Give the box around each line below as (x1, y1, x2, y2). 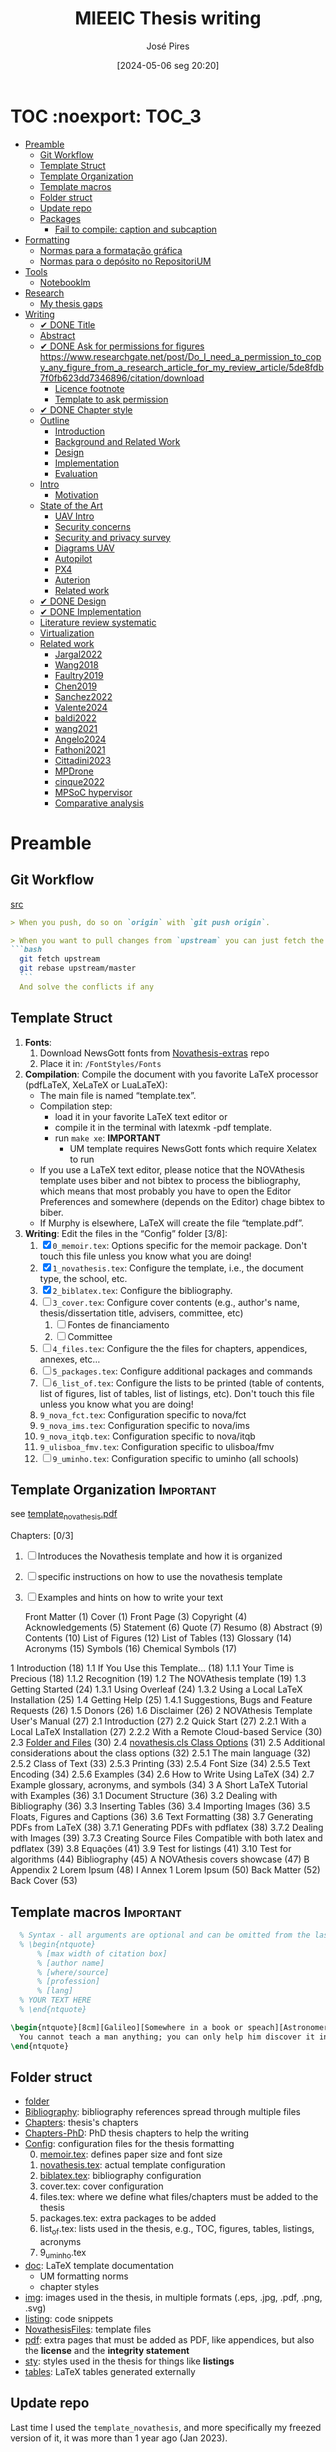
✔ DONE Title (39, 318, 96, 331)
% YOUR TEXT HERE (19, 1995, 92, 2006)
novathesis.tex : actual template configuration (39, 2159, 226, 2171)
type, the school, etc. (39, 1272, 128, 1284)
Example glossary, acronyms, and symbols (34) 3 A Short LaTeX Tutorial (10, 1779, 308, 1791)
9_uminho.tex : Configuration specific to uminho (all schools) (52, 1452, 300, 1464)
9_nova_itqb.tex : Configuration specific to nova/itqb (39, 1430, 256, 1442)
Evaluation (54, 467, 98, 479)
